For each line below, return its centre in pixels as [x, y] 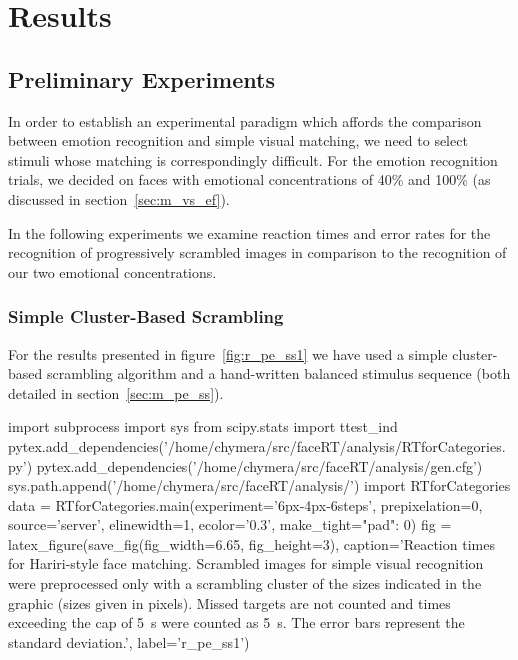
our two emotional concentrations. [112, 271]
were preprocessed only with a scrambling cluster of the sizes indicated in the [245, 583]
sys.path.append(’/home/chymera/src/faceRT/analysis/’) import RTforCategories [259, 485]
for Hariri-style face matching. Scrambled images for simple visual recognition [246, 563]
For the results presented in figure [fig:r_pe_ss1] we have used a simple [228, 353]
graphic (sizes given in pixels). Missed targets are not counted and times [229, 602]
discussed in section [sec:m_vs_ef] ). [119, 198]
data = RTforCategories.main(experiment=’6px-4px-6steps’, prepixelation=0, [245, 504]
